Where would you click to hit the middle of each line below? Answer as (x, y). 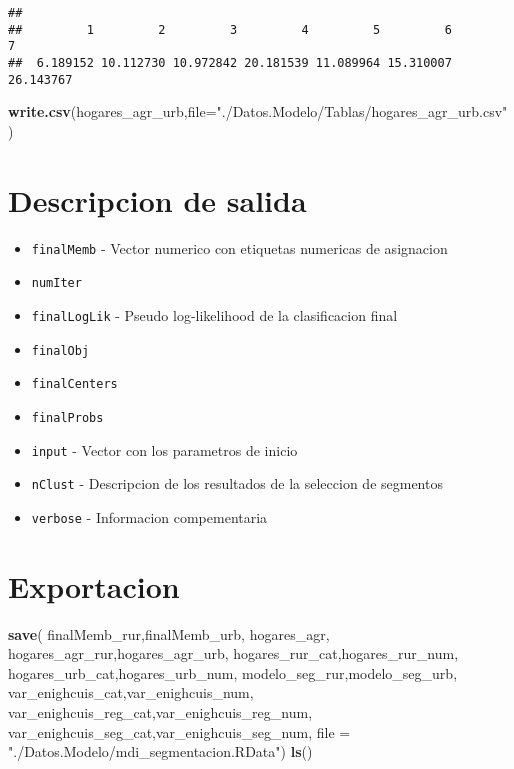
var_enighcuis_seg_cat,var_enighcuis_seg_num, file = (179, 731)
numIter (56, 283)
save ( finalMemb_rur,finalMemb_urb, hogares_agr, (169, 633)
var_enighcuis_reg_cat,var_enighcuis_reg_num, (160, 712)
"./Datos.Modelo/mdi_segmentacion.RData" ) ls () (160, 751)
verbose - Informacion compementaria (149, 516)
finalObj (60, 350)
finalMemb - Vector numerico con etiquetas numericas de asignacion (239, 247)
